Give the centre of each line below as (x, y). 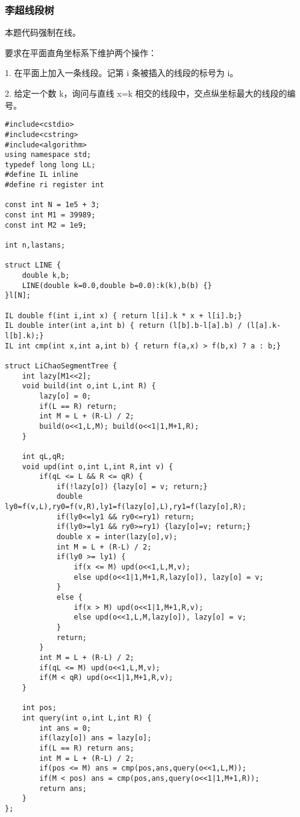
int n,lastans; (35, 245)
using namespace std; (48, 155)
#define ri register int (55, 185)
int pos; (39, 708)
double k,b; (46, 276)
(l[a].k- (264, 326)
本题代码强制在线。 (43, 32)
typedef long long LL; (50, 165)
